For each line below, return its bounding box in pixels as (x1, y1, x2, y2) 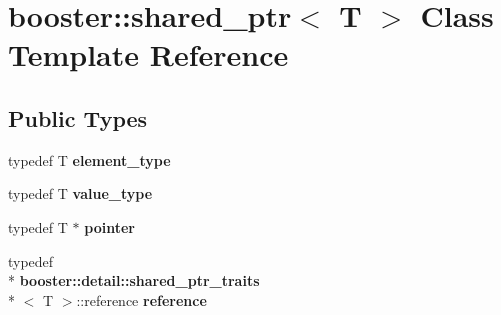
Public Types (8, 102, 148, 133)
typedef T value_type (8, 183, 153, 204)
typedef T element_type (8, 149, 171, 170)
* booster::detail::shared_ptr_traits (8, 270, 260, 291)
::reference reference (76, 289, 207, 310)
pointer (84, 216, 135, 237)
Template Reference (8, 34, 289, 75)
